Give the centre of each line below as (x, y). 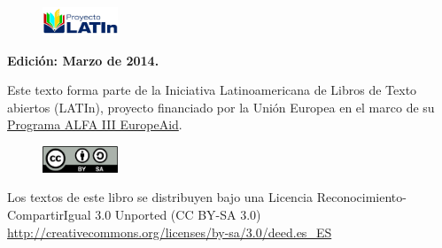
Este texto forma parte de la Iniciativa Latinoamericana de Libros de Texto (212, 90)
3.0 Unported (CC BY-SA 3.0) (178, 214)
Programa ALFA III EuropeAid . (95, 124)
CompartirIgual (49, 214)
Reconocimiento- (361, 197)
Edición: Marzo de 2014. (83, 60)
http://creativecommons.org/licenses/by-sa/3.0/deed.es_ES (170, 232)
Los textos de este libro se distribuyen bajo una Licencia (160, 197)
